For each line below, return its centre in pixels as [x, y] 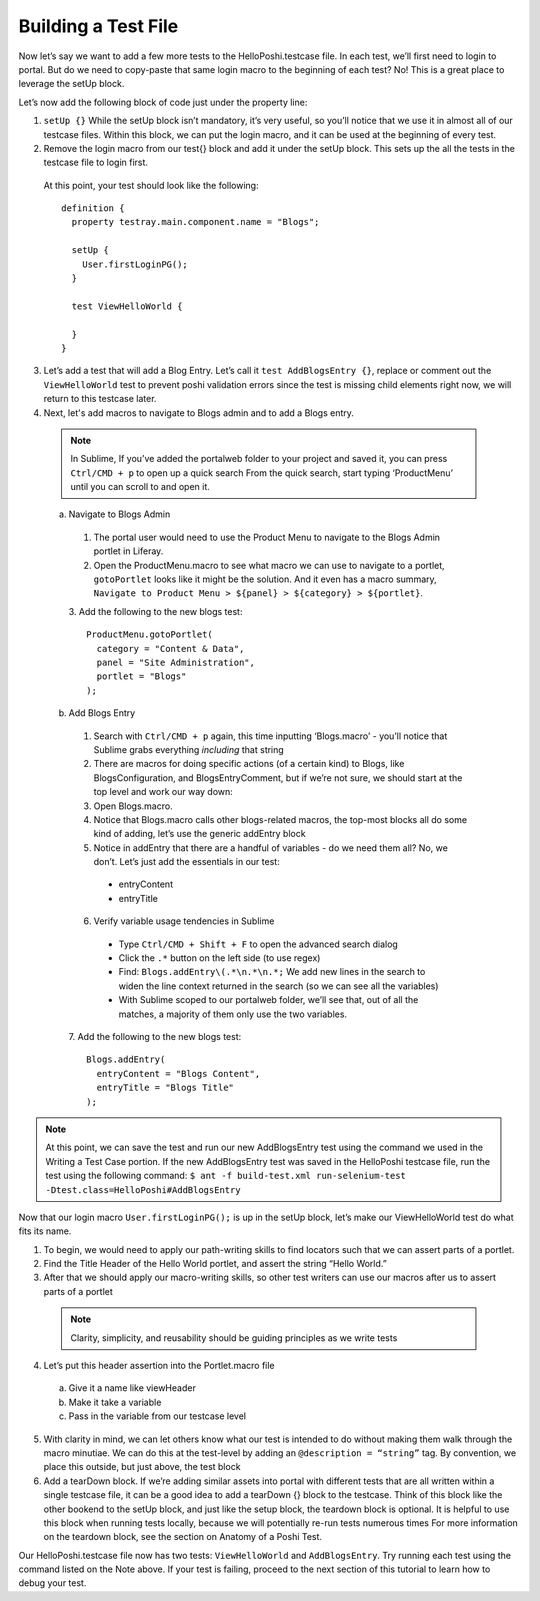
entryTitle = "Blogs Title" [165, 1088]
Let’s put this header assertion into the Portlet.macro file [159, 1366]
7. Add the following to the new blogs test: [155, 1036]
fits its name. [45, 1231]
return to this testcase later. [100, 399]
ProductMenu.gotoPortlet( [150, 634]
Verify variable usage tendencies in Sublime [184, 921]
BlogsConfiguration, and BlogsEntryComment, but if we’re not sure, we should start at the [278, 777]
